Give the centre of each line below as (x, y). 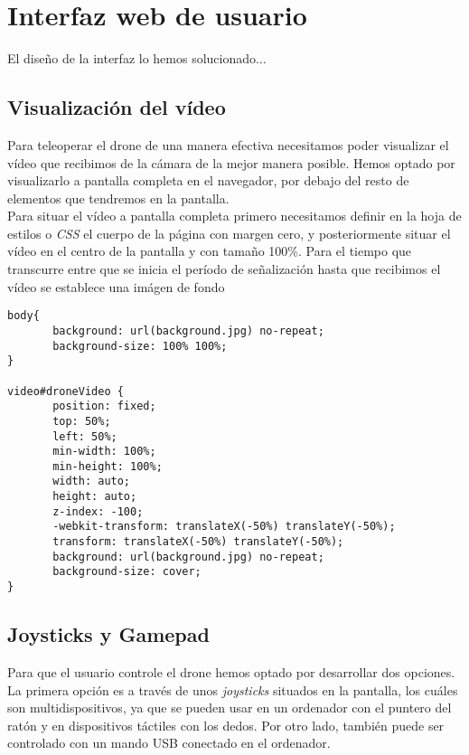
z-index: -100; (98, 511)
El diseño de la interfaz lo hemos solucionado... (137, 58)
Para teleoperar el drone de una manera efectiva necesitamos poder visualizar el (228, 144)
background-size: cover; (127, 572)
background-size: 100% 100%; (140, 346)
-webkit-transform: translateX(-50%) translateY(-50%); (224, 527)
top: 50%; (82, 421)
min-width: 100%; (104, 452)
